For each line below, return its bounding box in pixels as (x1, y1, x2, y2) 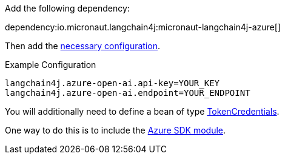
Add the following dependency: (5, 3, 130, 13)
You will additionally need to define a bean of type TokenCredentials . (5, 106, 280, 117)
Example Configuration (5, 59, 96, 70)
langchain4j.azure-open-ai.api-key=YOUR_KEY (5, 78, 220, 88)
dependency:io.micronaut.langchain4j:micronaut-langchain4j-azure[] (5, 22, 281, 32)
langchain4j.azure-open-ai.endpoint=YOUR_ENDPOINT (5, 88, 250, 98)
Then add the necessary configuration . (5, 41, 161, 51)
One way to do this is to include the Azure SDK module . (5, 125, 226, 135)
